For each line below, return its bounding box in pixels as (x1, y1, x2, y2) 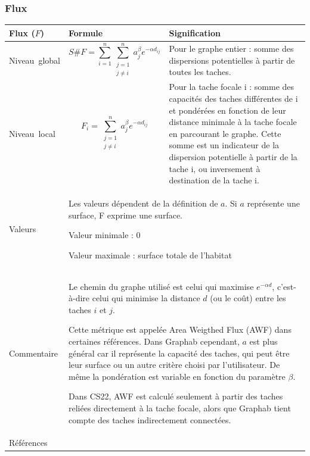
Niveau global (9, 54, 60, 66)
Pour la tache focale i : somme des (169, 80, 294, 93)
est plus (249, 335, 278, 347)
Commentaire (9, 346, 58, 359)
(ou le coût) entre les (210, 292, 286, 304)
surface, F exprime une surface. (68, 208, 182, 221)
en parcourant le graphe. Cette (169, 127, 281, 139)
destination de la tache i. (169, 174, 259, 186)
